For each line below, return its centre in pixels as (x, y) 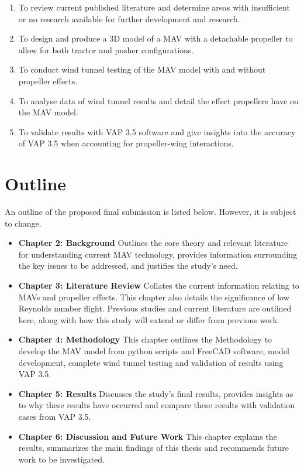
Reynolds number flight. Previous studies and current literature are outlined (155, 308)
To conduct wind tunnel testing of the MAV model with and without (142, 69)
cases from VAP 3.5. (55, 416)
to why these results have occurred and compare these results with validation (157, 405)
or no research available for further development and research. (129, 18)
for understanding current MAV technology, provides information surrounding (158, 254)
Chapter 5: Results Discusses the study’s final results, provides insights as (156, 393)
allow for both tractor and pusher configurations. (106, 49)
